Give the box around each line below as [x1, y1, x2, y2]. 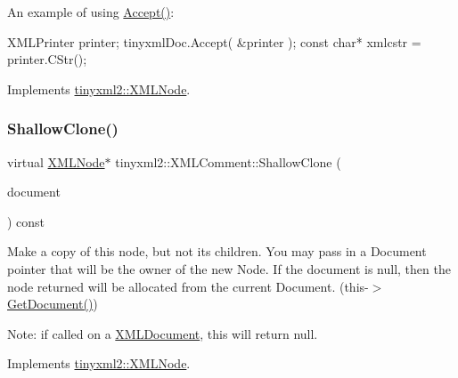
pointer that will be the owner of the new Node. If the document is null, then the [7, 259, 451, 277]
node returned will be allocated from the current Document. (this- [7, 277, 369, 295]
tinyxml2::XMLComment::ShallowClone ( [115, 152, 341, 171]
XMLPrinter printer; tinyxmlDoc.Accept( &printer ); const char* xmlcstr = [7, 32, 421, 51]
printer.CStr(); [7, 50, 87, 68]
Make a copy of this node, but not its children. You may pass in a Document [7, 242, 427, 261]
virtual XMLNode [7, 152, 105, 171]
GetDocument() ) [7, 294, 98, 313]
